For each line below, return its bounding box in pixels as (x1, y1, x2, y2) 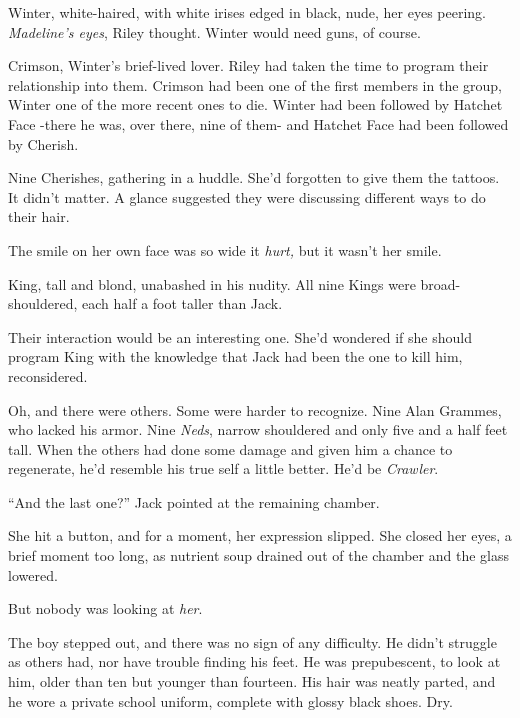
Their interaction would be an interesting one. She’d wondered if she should (8, 326, 472, 347)
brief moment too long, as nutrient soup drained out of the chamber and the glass (8, 545, 509, 566)
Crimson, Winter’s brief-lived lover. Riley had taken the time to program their (8, 55, 489, 76)
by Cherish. (8, 133, 79, 154)
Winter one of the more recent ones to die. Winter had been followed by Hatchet (8, 94, 503, 115)
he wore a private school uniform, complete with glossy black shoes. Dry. (8, 690, 453, 711)
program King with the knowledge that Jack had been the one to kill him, (8, 346, 463, 367)
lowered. (8, 564, 58, 585)
